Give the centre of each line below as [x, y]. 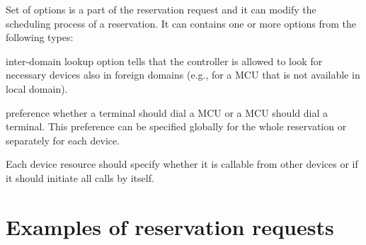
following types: [40, 37]
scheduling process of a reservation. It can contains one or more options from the [181, 23]
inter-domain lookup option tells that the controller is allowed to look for [164, 61]
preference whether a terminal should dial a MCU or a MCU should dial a [167, 112]
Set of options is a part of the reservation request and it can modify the [161, 9]
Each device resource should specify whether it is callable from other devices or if [182, 164]
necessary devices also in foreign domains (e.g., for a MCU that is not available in [183, 75]
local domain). [37, 88]
